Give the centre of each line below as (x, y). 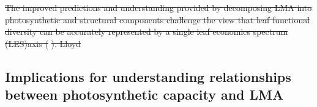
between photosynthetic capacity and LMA (144, 94)
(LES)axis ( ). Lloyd (43, 43)
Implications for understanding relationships (148, 76)
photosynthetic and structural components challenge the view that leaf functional (158, 19)
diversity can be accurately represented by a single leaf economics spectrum (147, 31)
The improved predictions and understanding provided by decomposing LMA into (158, 7)
